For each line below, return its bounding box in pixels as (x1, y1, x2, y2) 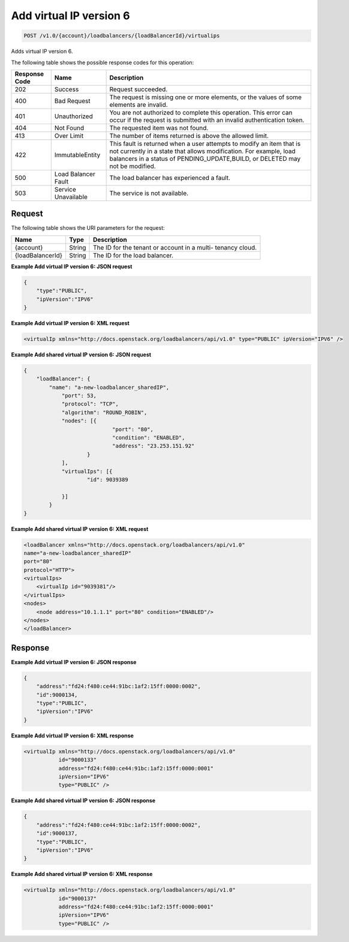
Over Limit (54, 131, 84, 140)
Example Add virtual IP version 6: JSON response (11, 658, 137, 665)
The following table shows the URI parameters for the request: (11, 224, 165, 232)
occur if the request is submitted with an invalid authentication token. (109, 116, 305, 124)
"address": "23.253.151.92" (112, 443, 195, 449)
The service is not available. (109, 189, 189, 197)
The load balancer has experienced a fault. (109, 173, 231, 182)
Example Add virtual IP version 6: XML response (11, 732, 134, 739)
